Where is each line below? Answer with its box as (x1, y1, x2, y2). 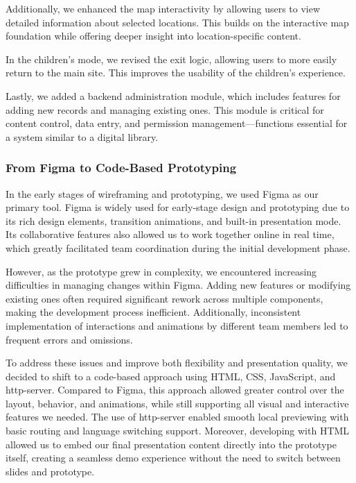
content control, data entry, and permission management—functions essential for (6, 116, 348, 130)
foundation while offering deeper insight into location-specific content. (6, 28, 301, 43)
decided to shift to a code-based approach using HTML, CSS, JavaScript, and (6, 368, 336, 383)
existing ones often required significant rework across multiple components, (6, 291, 323, 305)
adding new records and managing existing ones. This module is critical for (6, 102, 324, 117)
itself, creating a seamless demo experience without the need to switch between (6, 450, 341, 465)
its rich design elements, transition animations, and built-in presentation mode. (6, 213, 341, 228)
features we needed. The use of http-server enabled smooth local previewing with (6, 409, 349, 424)
